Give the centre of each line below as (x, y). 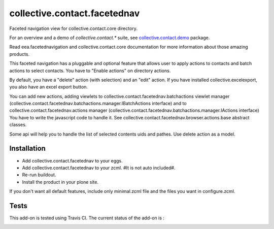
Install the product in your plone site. (60, 182)
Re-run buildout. (39, 175)
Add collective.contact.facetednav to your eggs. (72, 160)
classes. (18, 125)
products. (20, 54)
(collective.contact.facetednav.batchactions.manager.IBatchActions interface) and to (98, 104)
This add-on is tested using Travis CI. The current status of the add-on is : (87, 218)
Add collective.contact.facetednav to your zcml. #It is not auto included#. (99, 168)
